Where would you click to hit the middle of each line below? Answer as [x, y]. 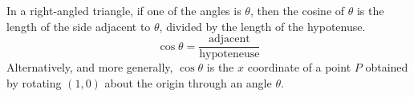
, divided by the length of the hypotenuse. [262, 26]
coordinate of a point [299, 67]
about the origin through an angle [188, 82]
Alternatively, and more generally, [90, 67]
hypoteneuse [229, 54]
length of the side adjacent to [79, 26]
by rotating [34, 82]
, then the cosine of [297, 10]
